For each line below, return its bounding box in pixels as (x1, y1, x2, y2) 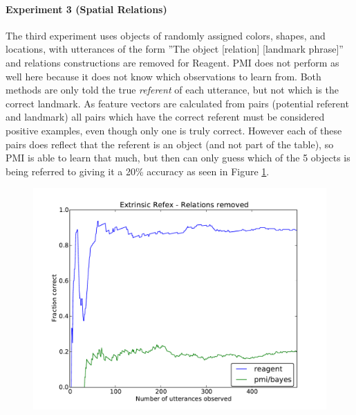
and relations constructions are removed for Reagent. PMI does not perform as (6, 55, 339, 69)
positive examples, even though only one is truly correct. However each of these (6, 123, 342, 137)
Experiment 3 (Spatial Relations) (6, 1, 167, 16)
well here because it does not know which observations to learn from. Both (6, 69, 321, 83)
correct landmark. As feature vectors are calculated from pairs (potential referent (6, 96, 349, 110)
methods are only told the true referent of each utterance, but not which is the (6, 82, 339, 97)
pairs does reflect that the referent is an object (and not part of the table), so (6, 136, 334, 151)
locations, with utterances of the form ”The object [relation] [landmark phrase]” (6, 42, 344, 56)
